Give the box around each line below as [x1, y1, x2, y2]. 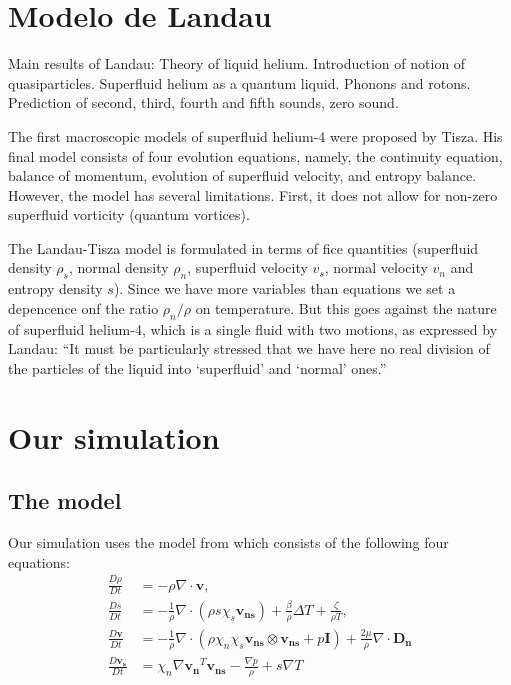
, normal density [68, 257, 169, 278]
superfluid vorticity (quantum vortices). [8, 204, 250, 225]
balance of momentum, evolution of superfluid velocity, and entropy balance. [8, 165, 477, 186]
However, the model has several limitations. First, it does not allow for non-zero [8, 184, 498, 205]
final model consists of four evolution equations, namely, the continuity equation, [8, 145, 503, 166]
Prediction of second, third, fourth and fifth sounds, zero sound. [8, 92, 399, 113]
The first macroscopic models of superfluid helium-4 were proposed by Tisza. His [8, 125, 503, 146]
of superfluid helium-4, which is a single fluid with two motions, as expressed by [8, 318, 498, 339]
